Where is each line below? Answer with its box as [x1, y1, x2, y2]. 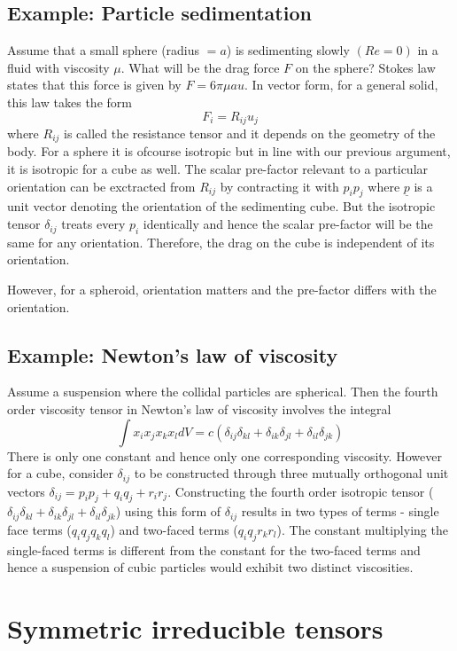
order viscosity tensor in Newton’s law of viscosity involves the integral [7, 400, 391, 419]
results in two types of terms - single [241, 502, 439, 521]
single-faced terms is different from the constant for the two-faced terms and [7, 540, 421, 559]
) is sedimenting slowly [226, 41, 350, 59]
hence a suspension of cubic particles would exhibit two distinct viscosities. [7, 558, 414, 576]
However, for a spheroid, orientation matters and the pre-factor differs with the [7, 280, 437, 299]
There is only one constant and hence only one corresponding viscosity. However [7, 446, 442, 465]
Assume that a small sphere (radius [7, 41, 200, 59]
